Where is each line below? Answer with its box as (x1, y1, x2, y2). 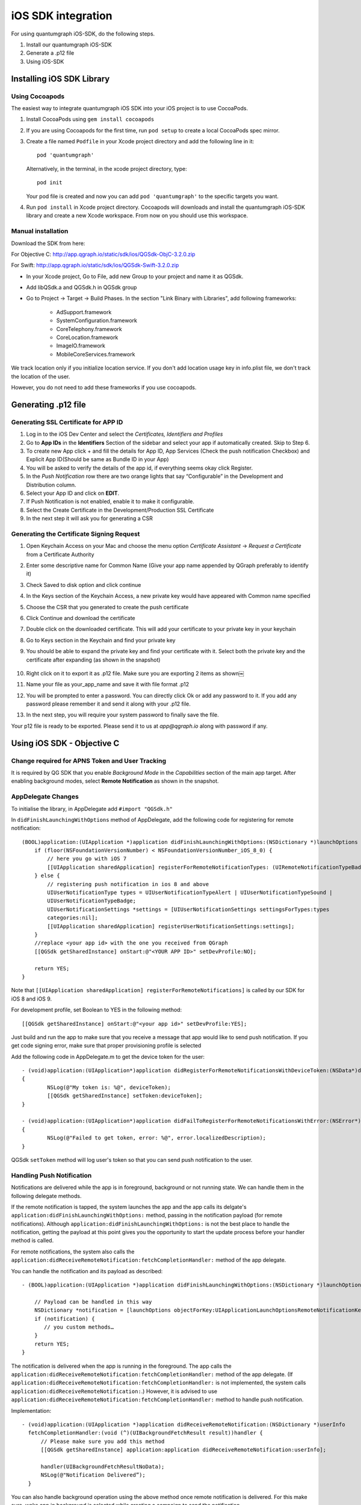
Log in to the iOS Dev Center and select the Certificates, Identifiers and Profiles (26, 430, 223, 438)
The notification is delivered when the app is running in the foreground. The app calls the (11, 1362, 232, 1370)
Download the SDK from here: (11, 240, 85, 247)
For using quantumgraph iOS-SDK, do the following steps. (11, 30, 155, 37)
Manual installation (11, 227, 69, 235)
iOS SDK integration (11, 9, 113, 22)
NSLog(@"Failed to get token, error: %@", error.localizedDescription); (47, 1135, 267, 1141)
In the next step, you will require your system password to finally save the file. (26, 711, 219, 719)
